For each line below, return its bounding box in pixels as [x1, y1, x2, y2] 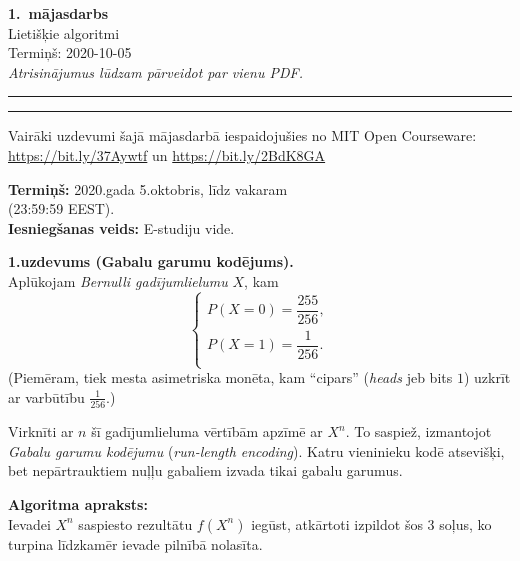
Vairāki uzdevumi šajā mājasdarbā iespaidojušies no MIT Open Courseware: [8, 125, 477, 146]
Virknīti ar [8, 421, 74, 442]
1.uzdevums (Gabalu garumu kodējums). [8, 251, 294, 272]
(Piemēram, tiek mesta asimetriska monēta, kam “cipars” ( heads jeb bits [8, 367, 453, 388]
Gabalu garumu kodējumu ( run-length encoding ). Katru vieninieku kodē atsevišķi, [8, 440, 505, 461]
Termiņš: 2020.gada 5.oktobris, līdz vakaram [8, 178, 288, 199]
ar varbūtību [8, 386, 85, 407]
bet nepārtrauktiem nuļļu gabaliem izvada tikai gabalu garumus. [8, 460, 403, 481]
